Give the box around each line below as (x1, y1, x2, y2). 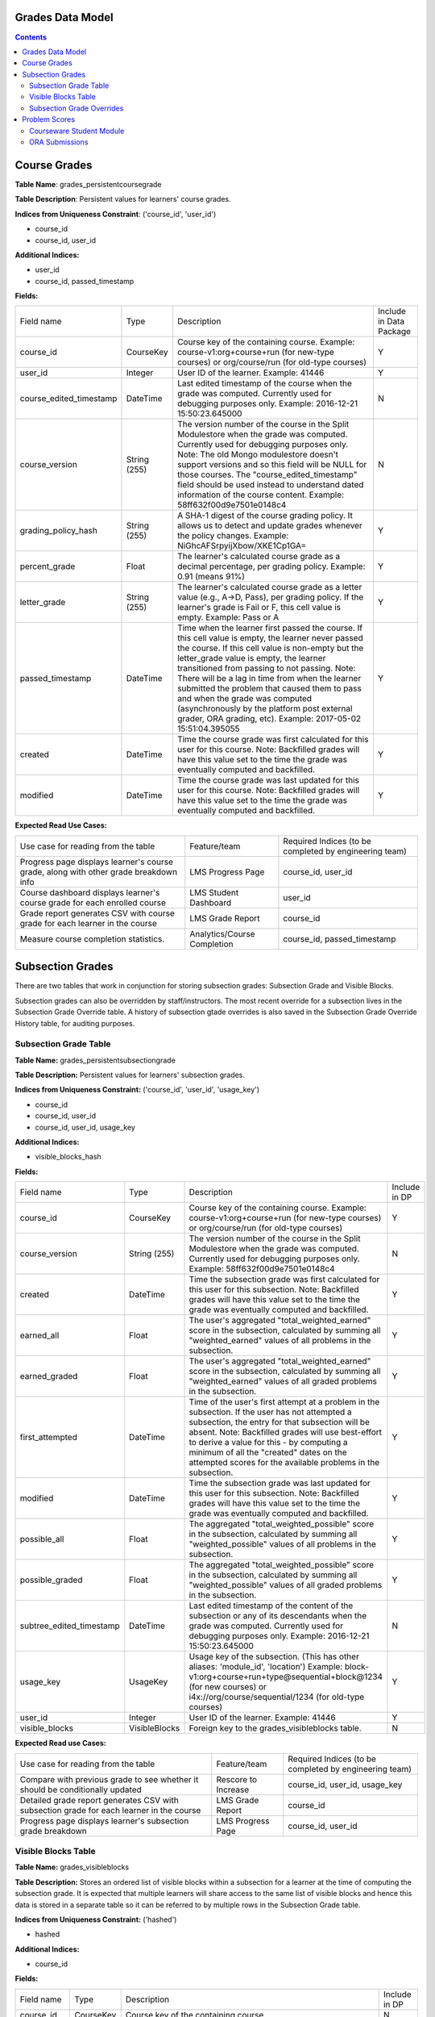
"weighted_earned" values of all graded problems (188, 1376, 378, 1387)
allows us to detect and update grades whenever (177, 520, 362, 532)
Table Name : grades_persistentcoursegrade (14, 179, 162, 189)
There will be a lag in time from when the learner (177, 673, 362, 684)
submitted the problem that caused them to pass (177, 683, 362, 694)
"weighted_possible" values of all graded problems (188, 1580, 383, 1591)
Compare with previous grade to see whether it (19, 1773, 199, 1785)
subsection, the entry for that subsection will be (188, 1417, 371, 1428)
